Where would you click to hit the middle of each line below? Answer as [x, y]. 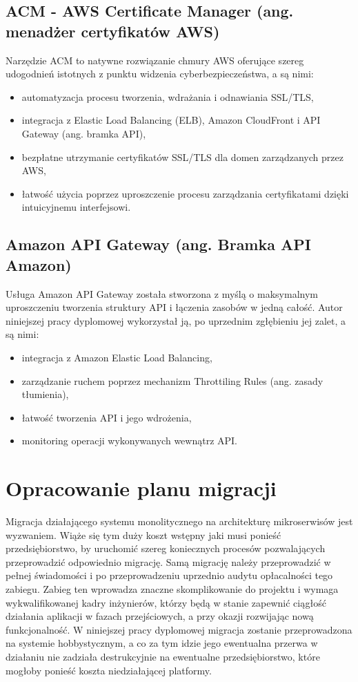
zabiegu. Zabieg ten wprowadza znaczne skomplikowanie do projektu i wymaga [172, 588]
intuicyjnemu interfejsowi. [76, 207]
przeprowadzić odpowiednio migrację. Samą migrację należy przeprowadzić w [168, 561]
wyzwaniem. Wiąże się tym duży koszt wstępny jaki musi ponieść [143, 534]
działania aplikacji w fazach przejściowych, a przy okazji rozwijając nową [160, 616]
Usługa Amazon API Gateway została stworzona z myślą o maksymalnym [162, 293]
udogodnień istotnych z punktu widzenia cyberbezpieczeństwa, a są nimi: [160, 74]
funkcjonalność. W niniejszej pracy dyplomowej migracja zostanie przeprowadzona [179, 629]
